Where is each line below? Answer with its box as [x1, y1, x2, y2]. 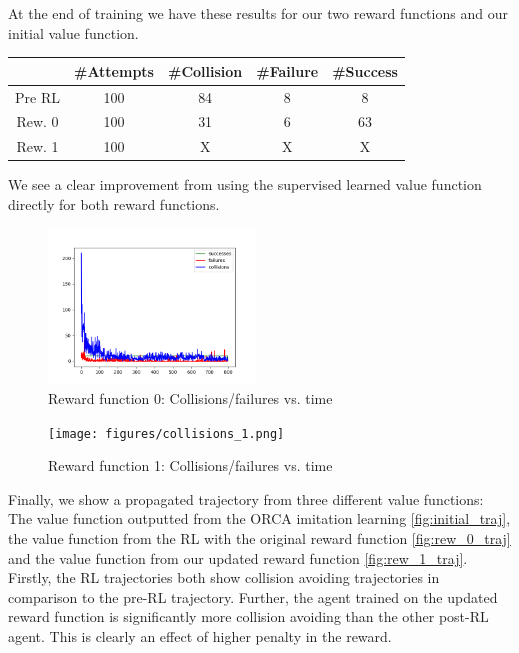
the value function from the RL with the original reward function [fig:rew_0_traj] [8, 527, 511, 548]
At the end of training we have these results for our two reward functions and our [8, 3, 508, 23]
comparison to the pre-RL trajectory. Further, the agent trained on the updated [8, 586, 498, 607]
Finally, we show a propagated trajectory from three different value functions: [8, 488, 484, 509]
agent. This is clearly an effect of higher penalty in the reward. [8, 625, 392, 646]
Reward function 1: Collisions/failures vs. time [48, 455, 333, 476]
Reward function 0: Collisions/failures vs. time [48, 387, 333, 408]
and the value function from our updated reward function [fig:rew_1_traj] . [8, 547, 468, 568]
